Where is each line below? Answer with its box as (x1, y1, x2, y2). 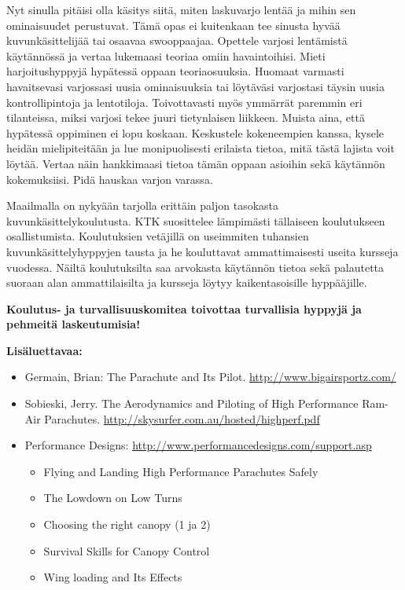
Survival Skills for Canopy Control (43, 542, 210, 559)
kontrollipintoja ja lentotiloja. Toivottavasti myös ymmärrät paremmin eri (6, 93, 363, 110)
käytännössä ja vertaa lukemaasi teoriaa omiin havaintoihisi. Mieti (6, 47, 326, 64)
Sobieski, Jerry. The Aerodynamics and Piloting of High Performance (24, 395, 359, 412)
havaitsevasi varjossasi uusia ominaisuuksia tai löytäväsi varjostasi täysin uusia (6, 78, 385, 94)
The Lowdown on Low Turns (43, 489, 182, 506)
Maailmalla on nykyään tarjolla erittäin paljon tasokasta (6, 197, 279, 214)
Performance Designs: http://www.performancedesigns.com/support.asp (24, 437, 372, 453)
